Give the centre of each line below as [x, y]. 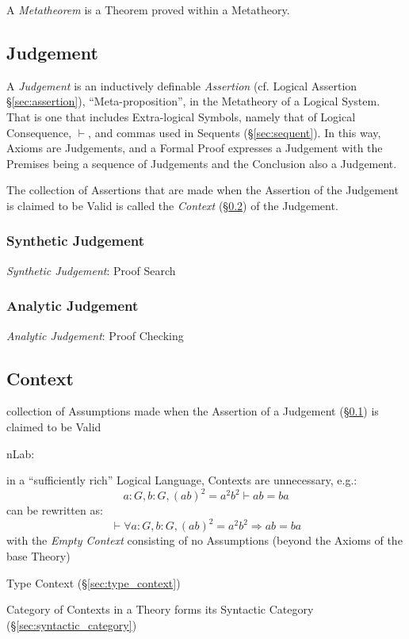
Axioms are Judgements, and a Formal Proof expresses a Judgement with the [195, 148]
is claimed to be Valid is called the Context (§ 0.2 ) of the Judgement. [172, 205]
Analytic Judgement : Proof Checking [95, 335]
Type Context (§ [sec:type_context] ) [94, 582]
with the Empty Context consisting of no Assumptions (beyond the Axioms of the [204, 540]
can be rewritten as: [55, 510]
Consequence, [39, 132]
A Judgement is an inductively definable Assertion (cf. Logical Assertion [182, 85]
